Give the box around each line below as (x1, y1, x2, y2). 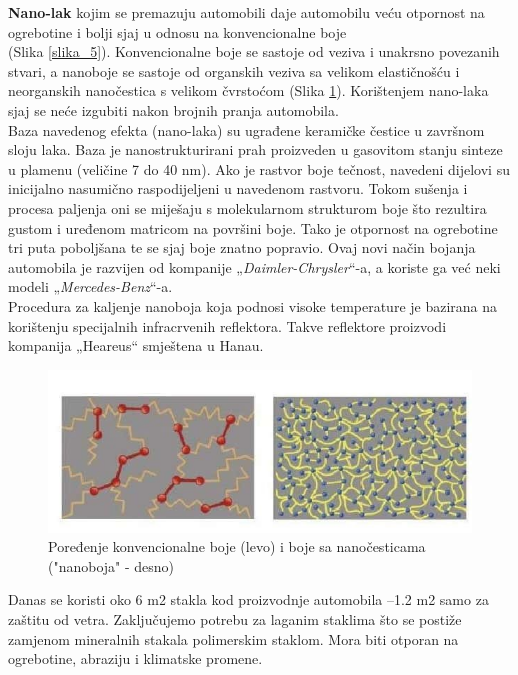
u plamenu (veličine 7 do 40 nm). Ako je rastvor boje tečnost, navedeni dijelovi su (8, 158, 510, 179)
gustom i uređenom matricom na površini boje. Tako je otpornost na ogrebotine (8, 217, 498, 238)
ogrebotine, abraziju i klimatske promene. (8, 648, 263, 669)
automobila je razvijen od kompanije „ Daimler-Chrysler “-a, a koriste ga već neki (8, 256, 501, 277)
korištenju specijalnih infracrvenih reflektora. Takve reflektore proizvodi (8, 315, 447, 336)
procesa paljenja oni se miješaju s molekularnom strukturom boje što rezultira (8, 197, 487, 218)
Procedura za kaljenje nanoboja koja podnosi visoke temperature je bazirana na (8, 295, 498, 316)
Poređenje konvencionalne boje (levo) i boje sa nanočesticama (48, 536, 426, 557)
